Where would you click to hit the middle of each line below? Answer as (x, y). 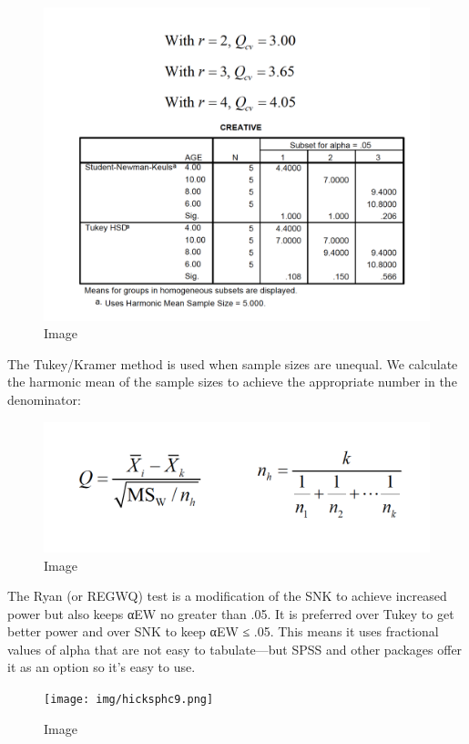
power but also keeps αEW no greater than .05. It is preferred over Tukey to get (231, 613)
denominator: (44, 400)
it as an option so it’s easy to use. (102, 667)
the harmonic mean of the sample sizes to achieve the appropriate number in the (232, 382)
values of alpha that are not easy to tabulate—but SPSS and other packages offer (235, 649)
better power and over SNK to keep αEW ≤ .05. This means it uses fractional (223, 631)
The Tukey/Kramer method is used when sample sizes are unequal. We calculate (233, 363)
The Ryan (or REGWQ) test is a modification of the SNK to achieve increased (227, 596)
